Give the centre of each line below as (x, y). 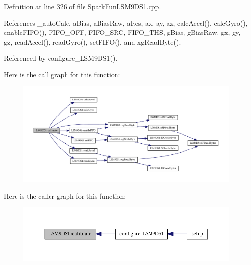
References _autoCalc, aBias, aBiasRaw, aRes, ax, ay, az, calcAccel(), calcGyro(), (126, 23)
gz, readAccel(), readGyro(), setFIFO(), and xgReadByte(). (92, 41)
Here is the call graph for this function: (62, 74)
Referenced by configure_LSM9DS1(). (61, 58)
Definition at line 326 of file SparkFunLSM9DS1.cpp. (83, 6)
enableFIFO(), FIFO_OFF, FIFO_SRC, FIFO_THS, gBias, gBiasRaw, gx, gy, (122, 32)
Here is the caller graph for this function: (65, 195)
